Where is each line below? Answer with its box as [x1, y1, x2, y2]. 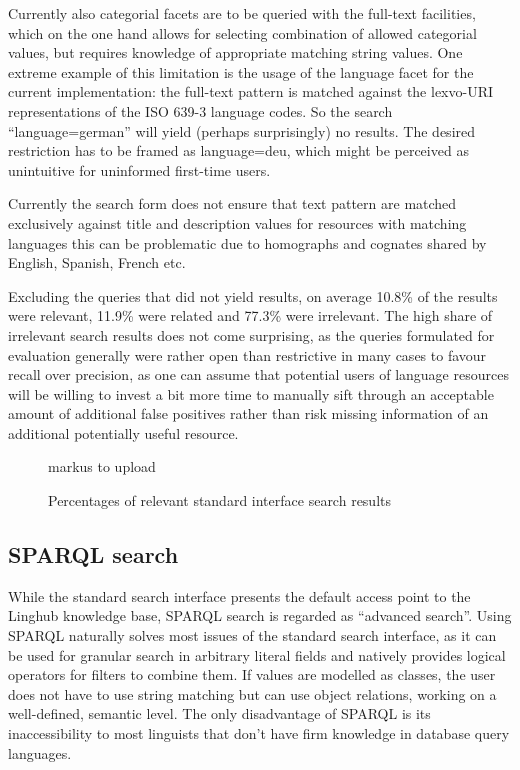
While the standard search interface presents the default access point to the [8, 585, 471, 606]
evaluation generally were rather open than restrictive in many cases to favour [8, 344, 487, 365]
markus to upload [48, 456, 156, 477]
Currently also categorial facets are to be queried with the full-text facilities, [8, 3, 476, 23]
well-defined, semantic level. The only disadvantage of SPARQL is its [8, 703, 431, 724]
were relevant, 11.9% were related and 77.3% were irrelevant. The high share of [8, 305, 493, 326]
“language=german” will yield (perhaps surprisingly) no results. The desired [8, 120, 476, 141]
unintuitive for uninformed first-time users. [8, 159, 271, 180]
